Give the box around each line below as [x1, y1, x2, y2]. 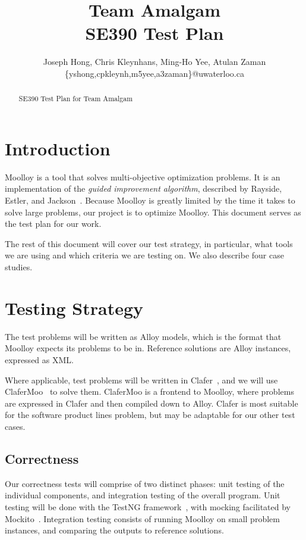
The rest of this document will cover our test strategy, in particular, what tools [5, 237, 293, 249]
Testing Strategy [5, 295, 144, 320]
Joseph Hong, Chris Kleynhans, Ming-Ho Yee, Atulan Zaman [43, 55, 266, 68]
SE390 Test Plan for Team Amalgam [18, 93, 133, 104]
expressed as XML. [5, 353, 74, 366]
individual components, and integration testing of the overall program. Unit [5, 489, 280, 501]
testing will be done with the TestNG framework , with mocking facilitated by [5, 500, 291, 513]
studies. [5, 261, 33, 273]
